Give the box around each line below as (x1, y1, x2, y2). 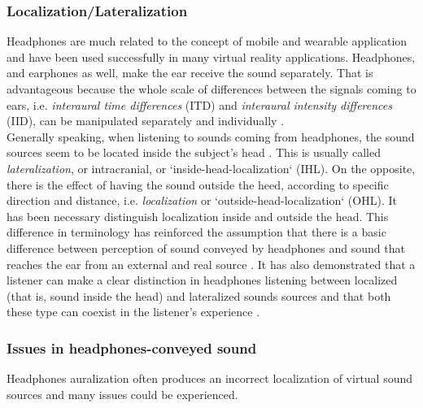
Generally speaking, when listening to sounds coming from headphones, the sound (7, 128, 415, 145)
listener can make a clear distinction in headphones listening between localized (7, 271, 398, 289)
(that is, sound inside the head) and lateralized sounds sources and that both (7, 287, 391, 304)
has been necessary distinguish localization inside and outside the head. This (7, 207, 389, 224)
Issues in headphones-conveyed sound (7, 337, 257, 358)
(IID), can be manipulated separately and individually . (7, 112, 285, 129)
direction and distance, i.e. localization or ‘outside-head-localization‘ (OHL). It (7, 192, 397, 209)
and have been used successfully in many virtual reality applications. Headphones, (7, 48, 416, 65)
